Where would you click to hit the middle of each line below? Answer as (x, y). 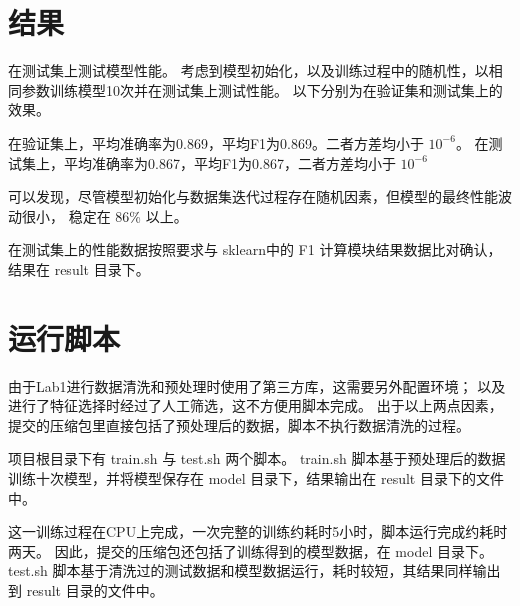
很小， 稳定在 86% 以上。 (104, 215)
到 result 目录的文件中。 (86, 589)
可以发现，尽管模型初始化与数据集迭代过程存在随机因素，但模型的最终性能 (253, 196)
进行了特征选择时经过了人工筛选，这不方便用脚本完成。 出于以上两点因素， (255, 405)
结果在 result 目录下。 (79, 268)
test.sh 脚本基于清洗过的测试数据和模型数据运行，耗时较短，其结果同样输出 (254, 570)
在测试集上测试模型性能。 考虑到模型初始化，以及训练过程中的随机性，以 (248, 70)
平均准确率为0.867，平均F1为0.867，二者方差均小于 (229, 162)
